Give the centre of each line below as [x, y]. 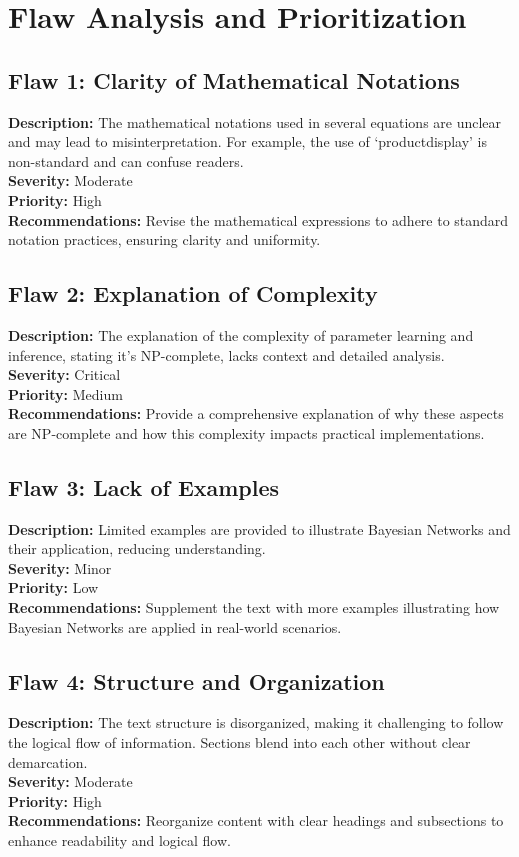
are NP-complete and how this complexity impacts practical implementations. [246, 432]
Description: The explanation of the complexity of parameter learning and [241, 334]
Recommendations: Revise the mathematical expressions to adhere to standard [258, 219]
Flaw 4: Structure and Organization [196, 680]
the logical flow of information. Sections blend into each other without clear [239, 742]
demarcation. [48, 761]
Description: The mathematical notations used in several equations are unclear [255, 121]
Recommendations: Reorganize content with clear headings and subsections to [256, 820]
